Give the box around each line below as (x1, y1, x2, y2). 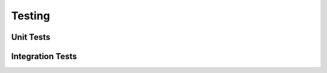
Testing (11, 9, 50, 22)
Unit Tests (11, 32, 51, 42)
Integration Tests (11, 51, 77, 62)
